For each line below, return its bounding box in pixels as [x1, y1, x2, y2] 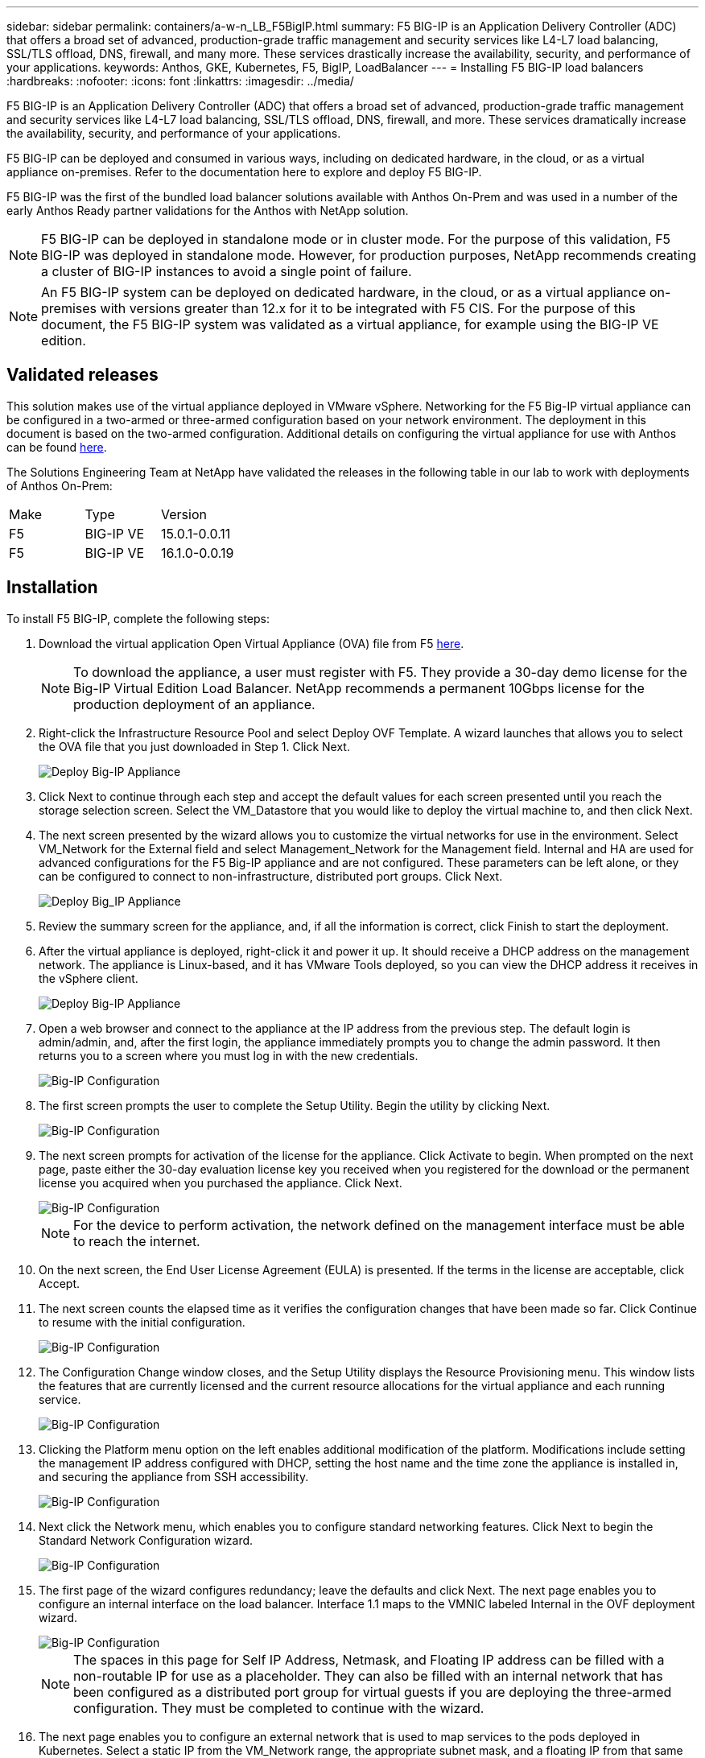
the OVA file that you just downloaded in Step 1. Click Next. [39, 739, 350, 753]
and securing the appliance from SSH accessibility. [39, 1469, 309, 1484]
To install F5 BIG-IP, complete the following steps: [6, 611, 270, 625]
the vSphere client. [39, 971, 138, 985]
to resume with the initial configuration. [39, 1314, 245, 1329]
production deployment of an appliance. [73, 695, 315, 712]
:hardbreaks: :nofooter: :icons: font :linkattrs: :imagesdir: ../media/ [6, 74, 354, 88]
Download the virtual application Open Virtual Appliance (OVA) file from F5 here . [39, 636, 464, 650]
